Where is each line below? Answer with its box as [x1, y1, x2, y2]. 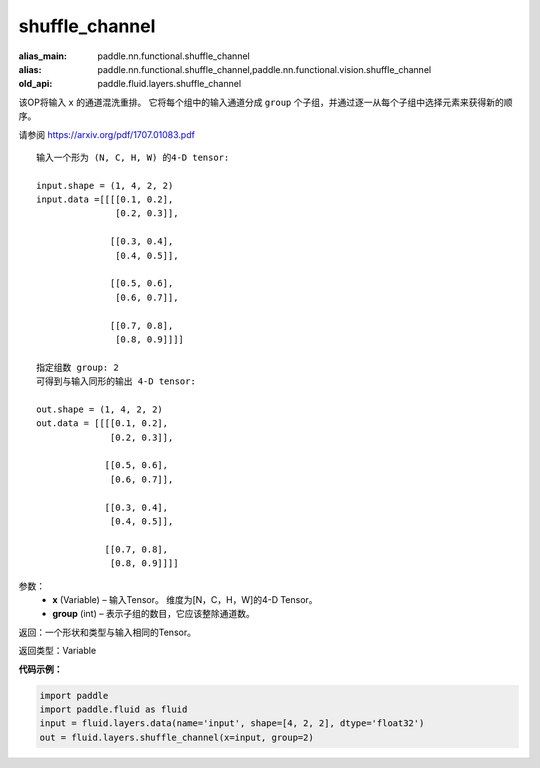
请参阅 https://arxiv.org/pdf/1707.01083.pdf [18, 128, 195, 140]
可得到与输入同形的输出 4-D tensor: [36, 376, 197, 387]
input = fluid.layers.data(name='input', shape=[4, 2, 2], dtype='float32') [39, 718, 425, 729]
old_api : [18, 78, 53, 90]
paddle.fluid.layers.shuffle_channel [97, 78, 242, 90]
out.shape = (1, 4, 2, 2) [36, 403, 164, 415]
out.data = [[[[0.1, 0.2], [36, 418, 169, 429]
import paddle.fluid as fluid [39, 703, 188, 715]
